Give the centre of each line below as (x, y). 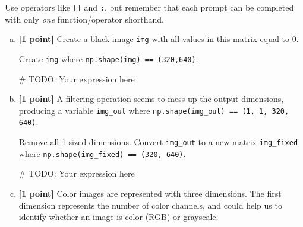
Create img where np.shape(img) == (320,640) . (108, 58)
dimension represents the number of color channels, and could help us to (150, 205)
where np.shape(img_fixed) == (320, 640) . (102, 153)
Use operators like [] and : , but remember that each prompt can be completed (149, 7)
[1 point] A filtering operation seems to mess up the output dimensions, (151, 99)
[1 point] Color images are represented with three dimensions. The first (150, 193)
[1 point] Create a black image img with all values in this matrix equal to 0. (159, 39)
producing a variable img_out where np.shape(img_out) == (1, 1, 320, (154, 110)
